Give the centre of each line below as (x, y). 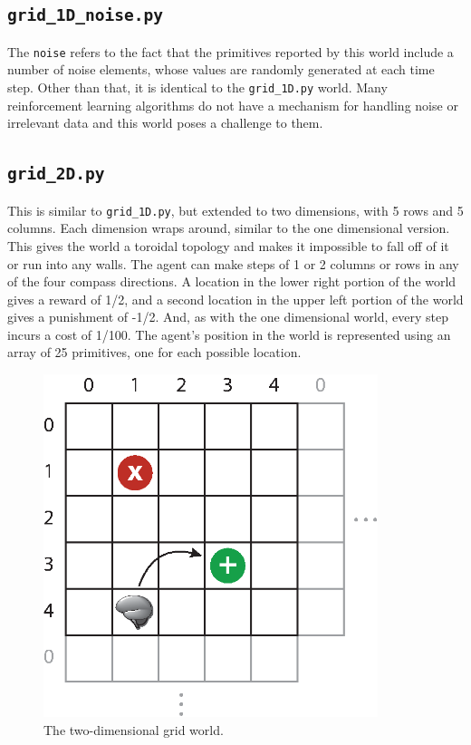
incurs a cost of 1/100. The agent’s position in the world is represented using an (229, 334)
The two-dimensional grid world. (134, 729)
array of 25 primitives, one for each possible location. (154, 352)
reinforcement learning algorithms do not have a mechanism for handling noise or (233, 105)
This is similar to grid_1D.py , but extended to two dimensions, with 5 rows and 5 (235, 210)
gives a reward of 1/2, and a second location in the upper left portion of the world (235, 299)
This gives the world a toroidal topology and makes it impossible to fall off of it (228, 245)
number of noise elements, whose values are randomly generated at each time (221, 69)
